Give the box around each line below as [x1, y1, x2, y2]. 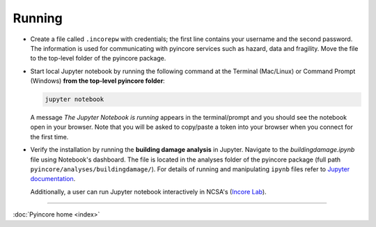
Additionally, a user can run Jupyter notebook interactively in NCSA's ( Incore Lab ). [30, 187, 267, 196]
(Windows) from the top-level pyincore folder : [30, 77, 165, 85]
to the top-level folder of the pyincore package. [30, 54, 166, 63]
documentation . [30, 175, 76, 183]
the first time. [30, 132, 69, 141]
